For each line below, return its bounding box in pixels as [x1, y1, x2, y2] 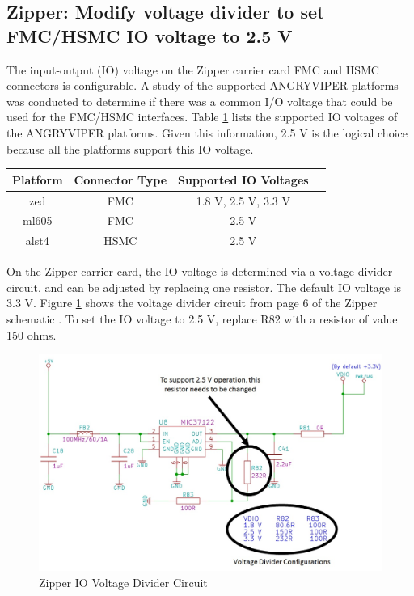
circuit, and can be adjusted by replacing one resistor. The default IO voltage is [6, 278, 402, 295]
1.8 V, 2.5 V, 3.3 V [196, 192, 290, 209]
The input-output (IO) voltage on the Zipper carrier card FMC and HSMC [6, 61, 379, 78]
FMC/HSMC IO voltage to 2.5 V [6, 23, 293, 48]
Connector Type [74, 171, 167, 188]
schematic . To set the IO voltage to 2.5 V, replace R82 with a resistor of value [6, 311, 398, 328]
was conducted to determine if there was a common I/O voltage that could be [6, 92, 393, 109]
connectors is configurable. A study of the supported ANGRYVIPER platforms [6, 77, 399, 94]
